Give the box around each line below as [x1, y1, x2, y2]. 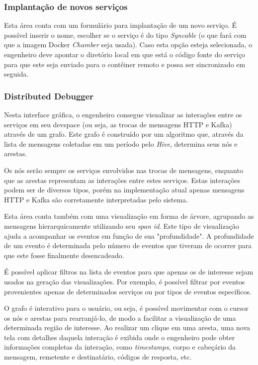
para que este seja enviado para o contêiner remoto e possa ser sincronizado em [4, 59, 246, 69]
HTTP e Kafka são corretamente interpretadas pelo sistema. [4, 194, 188, 204]
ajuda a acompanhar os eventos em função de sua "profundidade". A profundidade [4, 230, 254, 241]
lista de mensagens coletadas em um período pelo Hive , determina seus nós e [4, 138, 238, 149]
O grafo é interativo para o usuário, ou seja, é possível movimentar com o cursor [4, 303, 249, 313]
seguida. [4, 69, 29, 79]
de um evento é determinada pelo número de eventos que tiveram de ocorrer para [4, 240, 252, 251]
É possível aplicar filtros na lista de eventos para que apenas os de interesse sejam [4, 267, 254, 277]
